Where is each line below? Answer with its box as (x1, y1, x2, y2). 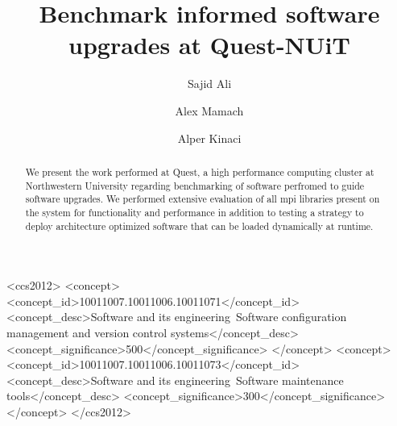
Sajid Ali (187, 75, 232, 92)
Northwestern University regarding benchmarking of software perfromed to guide (25, 178, 365, 192)
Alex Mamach (175, 102, 244, 119)
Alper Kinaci (177, 129, 242, 146)
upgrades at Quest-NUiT (68, 28, 350, 61)
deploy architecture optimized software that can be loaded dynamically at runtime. (25, 219, 374, 232)
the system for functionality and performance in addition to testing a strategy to (25, 205, 364, 219)
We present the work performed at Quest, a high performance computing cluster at (25, 165, 374, 178)
